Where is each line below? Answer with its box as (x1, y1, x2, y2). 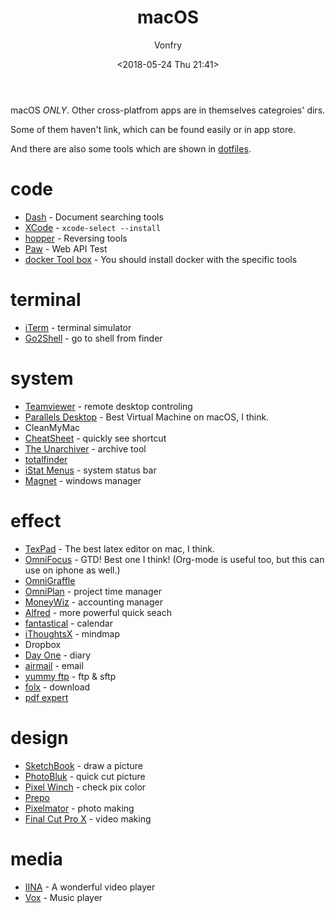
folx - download (24, 681, 91, 693)
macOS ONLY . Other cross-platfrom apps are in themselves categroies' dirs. (10, 104, 326, 116)
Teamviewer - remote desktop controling (24, 400, 193, 412)
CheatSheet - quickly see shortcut (24, 432, 167, 444)
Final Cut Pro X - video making (24, 812, 152, 825)
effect (10, 509, 62, 532)
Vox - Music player (24, 891, 103, 903)
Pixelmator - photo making (24, 802, 135, 814)
